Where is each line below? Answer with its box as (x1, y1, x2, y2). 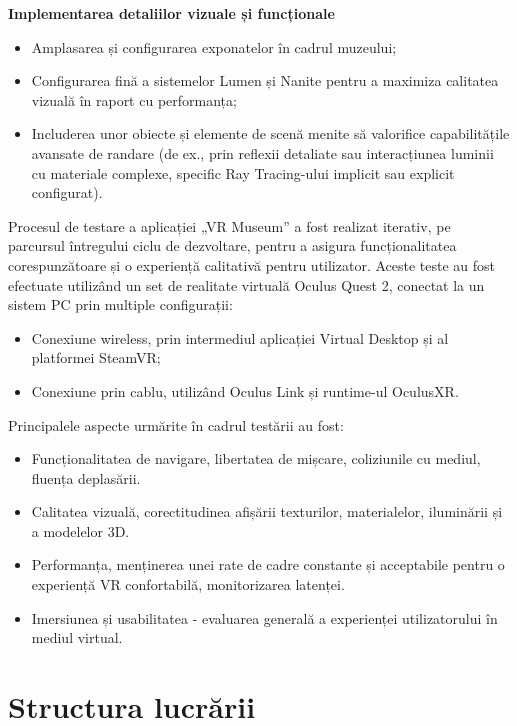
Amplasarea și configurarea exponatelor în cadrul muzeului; (31, 36, 397, 57)
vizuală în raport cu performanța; (31, 89, 237, 110)
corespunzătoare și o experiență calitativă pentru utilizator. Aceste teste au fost (8, 254, 496, 275)
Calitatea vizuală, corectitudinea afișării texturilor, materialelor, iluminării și (31, 501, 503, 522)
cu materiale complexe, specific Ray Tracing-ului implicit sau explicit (31, 162, 455, 183)
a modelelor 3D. (31, 520, 130, 541)
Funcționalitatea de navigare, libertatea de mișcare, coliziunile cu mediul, (31, 448, 481, 469)
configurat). (31, 182, 103, 203)
